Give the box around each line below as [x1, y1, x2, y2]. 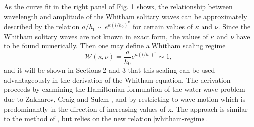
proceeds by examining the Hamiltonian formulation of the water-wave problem [4, 84, 245, 94]
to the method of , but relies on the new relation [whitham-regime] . [4, 113, 208, 124]
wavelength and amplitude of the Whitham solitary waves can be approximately [4, 11, 247, 21]
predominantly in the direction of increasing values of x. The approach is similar [4, 103, 248, 114]
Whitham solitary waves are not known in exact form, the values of [4, 31, 208, 41]
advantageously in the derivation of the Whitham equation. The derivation [4, 74, 231, 85]
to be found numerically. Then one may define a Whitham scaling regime [4, 41, 226, 51]
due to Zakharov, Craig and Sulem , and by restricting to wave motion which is [4, 93, 246, 104]
